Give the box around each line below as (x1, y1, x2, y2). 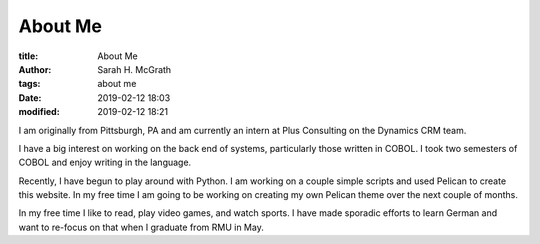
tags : (18, 78, 41, 90)
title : (18, 50, 39, 62)
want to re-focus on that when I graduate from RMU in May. (18, 221, 264, 233)
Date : (18, 91, 42, 104)
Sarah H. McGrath (97, 63, 172, 75)
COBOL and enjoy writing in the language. (18, 156, 192, 169)
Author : (18, 63, 52, 75)
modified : (18, 106, 60, 118)
